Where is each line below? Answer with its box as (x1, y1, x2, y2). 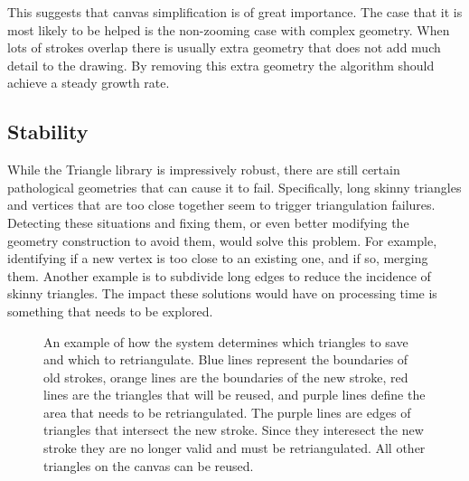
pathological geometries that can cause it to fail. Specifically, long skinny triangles (7, 177, 462, 196)
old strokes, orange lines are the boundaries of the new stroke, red (43, 367, 408, 386)
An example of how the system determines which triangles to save (43, 332, 408, 351)
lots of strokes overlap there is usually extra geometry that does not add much (7, 38, 441, 57)
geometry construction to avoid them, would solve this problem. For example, (7, 231, 437, 250)
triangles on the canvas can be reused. (43, 456, 254, 475)
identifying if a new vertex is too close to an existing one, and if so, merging (7, 249, 428, 268)
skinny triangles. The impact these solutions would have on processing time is (7, 284, 437, 303)
